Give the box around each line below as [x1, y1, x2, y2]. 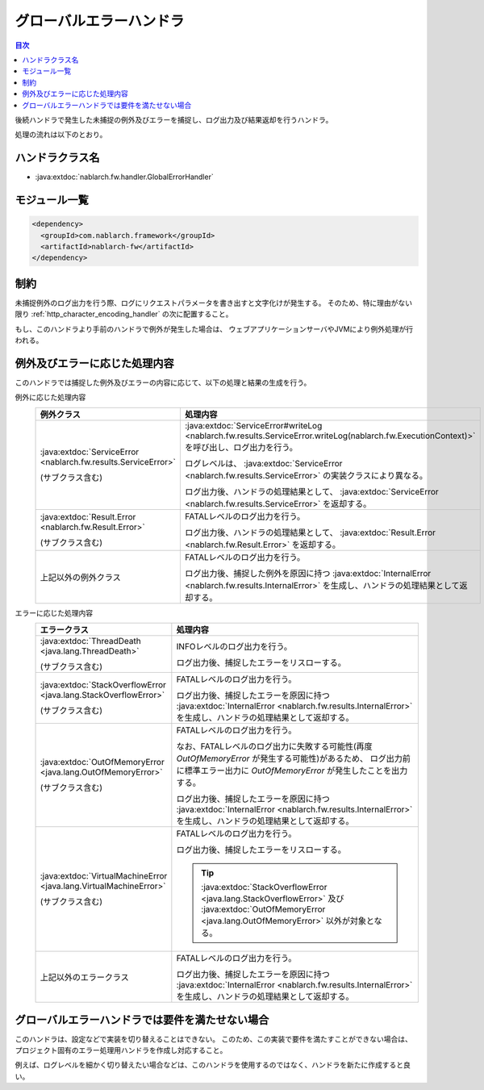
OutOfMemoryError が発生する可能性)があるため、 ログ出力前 [176, 753, 411, 764]
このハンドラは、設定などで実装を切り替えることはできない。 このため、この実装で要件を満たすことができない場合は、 [15, 1034, 413, 1044]
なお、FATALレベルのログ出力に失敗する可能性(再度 [176, 741, 373, 752]
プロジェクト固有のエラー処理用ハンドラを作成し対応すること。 [15, 1046, 227, 1055]
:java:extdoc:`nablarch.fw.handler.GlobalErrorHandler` [35, 172, 214, 182]
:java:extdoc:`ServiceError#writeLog [184, 420, 323, 431]
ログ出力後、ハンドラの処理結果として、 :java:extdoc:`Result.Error [184, 527, 436, 538]
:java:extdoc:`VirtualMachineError [40, 871, 168, 882]
